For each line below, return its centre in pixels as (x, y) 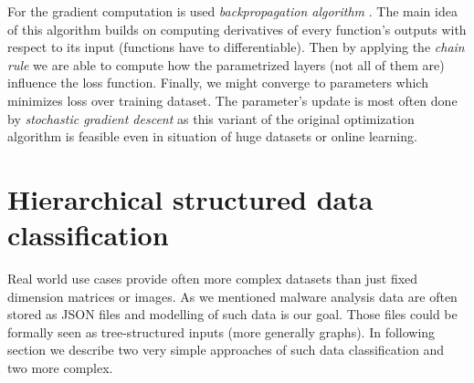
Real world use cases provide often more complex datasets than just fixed (213, 279)
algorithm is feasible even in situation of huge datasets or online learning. (212, 136)
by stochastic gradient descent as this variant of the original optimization (211, 118)
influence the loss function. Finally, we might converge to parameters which (218, 83)
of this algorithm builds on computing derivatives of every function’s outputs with (237, 29)
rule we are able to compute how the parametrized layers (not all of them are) (226, 64)
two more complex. (60, 368)
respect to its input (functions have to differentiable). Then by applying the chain (236, 47)
